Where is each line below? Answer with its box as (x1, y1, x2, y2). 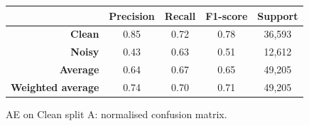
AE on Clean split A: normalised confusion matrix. (6, 106, 227, 121)
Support (257, 8, 298, 23)
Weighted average (11, 79, 99, 94)
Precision (109, 8, 155, 23)
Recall (164, 8, 196, 23)
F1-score (205, 8, 248, 23)
